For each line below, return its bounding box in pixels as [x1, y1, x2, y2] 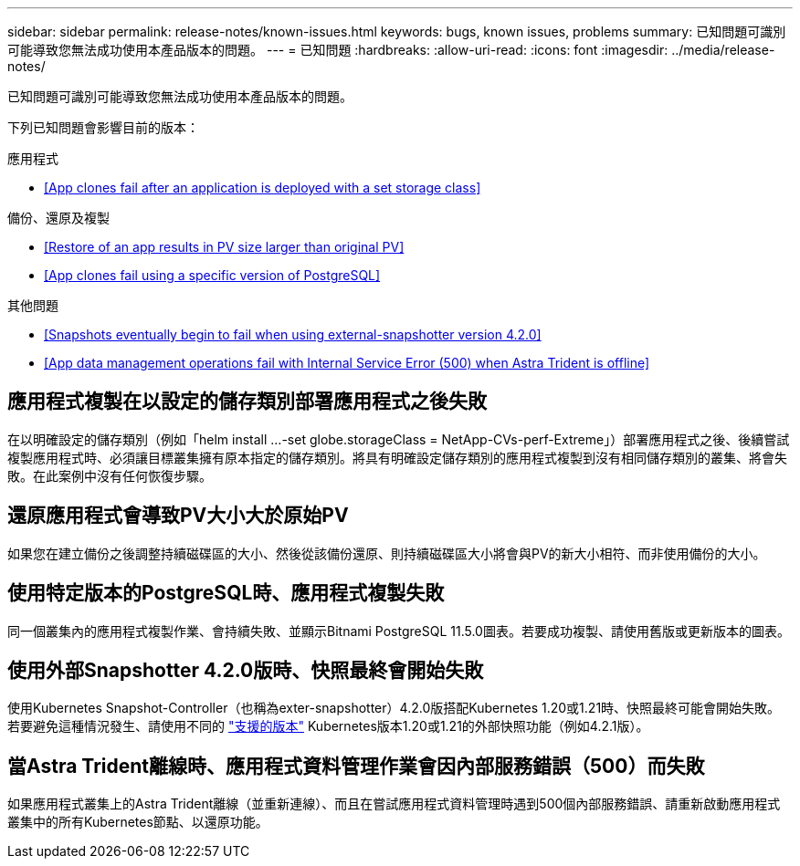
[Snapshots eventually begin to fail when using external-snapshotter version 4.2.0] [44, 327, 542, 342]
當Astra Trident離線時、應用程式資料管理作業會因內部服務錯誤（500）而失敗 [7, 754, 705, 777]
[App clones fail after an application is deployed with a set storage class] [44, 180, 481, 195]
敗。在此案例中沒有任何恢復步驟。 [7, 467, 212, 484]
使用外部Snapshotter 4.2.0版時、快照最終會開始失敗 [7, 658, 484, 682]
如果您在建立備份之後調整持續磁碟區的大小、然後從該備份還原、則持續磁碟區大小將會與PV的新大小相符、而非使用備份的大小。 [7, 545, 766, 561]
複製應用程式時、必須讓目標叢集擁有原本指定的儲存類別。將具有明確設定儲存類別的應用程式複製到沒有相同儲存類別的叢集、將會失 [7, 449, 787, 465]
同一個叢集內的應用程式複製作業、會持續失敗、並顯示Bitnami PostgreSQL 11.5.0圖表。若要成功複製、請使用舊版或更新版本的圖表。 [7, 622, 790, 639]
